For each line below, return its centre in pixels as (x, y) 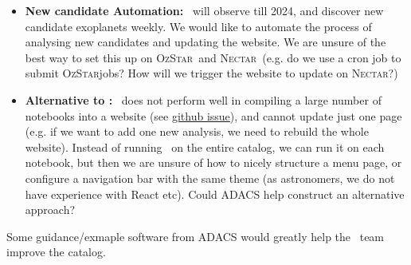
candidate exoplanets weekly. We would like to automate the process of (198, 26)
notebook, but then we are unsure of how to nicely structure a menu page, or (213, 162)
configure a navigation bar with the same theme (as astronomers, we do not (210, 178)
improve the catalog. (56, 252)
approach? (50, 210)
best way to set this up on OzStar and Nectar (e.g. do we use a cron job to (213, 57)
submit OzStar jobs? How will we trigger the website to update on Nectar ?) (211, 73)
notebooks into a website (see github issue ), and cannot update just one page (213, 115)
